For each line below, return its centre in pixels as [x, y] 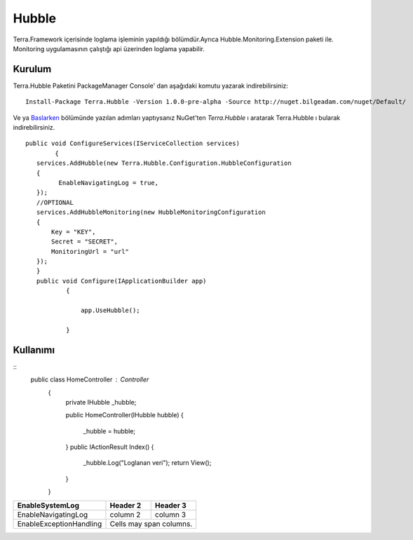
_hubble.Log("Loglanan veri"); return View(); [147, 463]
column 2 [125, 514]
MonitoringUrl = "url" [90, 251]
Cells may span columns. [151, 524]
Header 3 [171, 505]
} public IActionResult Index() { [110, 447]
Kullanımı [34, 350]
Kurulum [32, 69]
